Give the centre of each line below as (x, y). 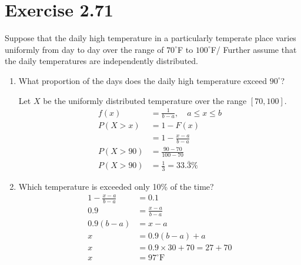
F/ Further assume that (254, 49)
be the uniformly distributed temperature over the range (145, 100)
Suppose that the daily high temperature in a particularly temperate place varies (150, 38)
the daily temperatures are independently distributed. (101, 61)
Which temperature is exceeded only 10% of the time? (116, 187)
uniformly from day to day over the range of (84, 49)
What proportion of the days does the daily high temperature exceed (143, 80)
